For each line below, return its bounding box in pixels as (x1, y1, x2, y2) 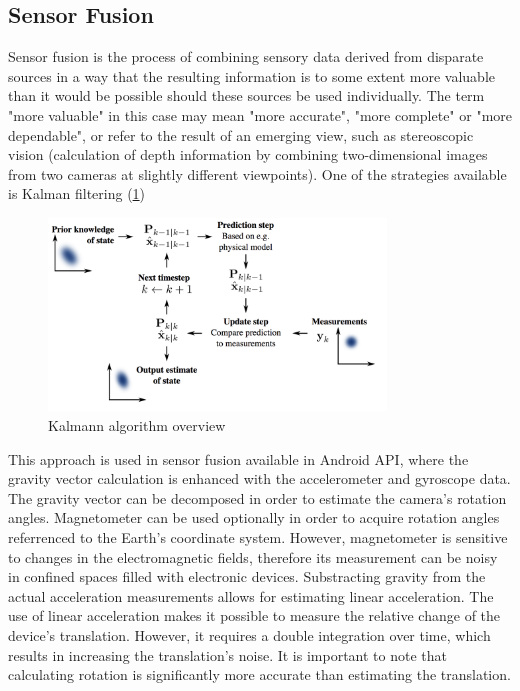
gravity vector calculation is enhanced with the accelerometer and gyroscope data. (8, 468, 511, 489)
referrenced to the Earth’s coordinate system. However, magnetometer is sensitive (8, 526, 508, 547)
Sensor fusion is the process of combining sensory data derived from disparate (8, 46, 484, 67)
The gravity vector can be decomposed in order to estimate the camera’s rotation (8, 487, 507, 508)
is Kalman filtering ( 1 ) (8, 183, 146, 204)
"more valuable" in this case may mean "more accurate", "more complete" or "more (8, 104, 512, 125)
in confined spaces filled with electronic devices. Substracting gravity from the (8, 566, 486, 587)
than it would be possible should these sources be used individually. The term (8, 85, 485, 106)
